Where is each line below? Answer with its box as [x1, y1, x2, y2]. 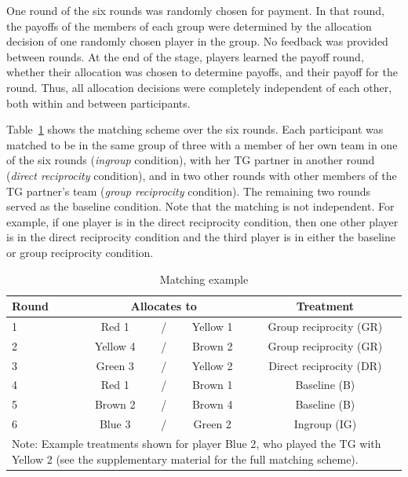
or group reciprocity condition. [6, 244, 154, 260]
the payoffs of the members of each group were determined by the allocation [6, 17, 372, 34]
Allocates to [130, 298, 197, 314]
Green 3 [96, 357, 134, 373]
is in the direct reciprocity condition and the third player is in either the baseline [6, 229, 395, 245]
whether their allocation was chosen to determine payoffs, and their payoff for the [6, 64, 398, 80]
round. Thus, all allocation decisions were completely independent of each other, [6, 79, 392, 95]
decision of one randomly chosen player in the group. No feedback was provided [6, 33, 388, 50]
